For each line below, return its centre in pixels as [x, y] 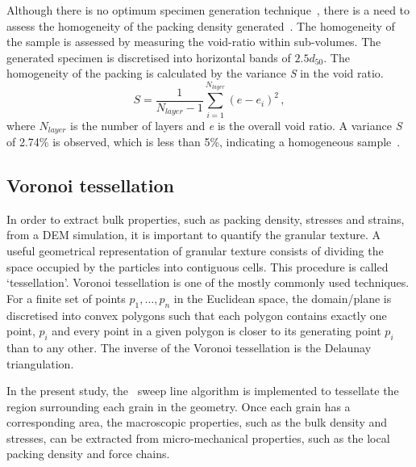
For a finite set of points [66, 298]
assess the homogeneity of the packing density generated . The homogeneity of [201, 25]
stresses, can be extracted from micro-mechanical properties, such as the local [198, 438]
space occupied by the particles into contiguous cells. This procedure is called [198, 266]
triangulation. [40, 363]
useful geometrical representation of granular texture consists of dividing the [195, 250]
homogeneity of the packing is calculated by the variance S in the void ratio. [195, 73]
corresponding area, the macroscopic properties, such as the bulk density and [197, 422]
